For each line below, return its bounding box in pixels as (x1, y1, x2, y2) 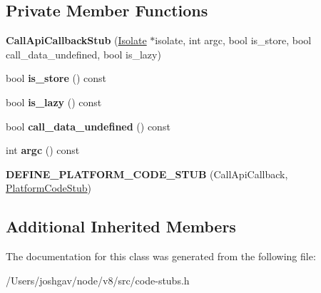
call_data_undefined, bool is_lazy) (6, 46, 161, 61)
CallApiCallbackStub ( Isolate (6, 33, 147, 48)
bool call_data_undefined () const (6, 118, 170, 133)
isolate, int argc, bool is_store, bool (155, 33, 312, 48)
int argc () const (6, 143, 80, 158)
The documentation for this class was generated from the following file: (6, 249, 316, 264)
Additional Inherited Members (6, 215, 236, 237)
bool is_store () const (6, 71, 106, 86)
